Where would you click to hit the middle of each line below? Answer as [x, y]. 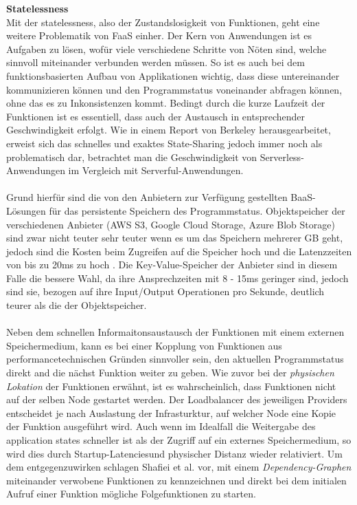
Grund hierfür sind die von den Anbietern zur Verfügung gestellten [147, 197]
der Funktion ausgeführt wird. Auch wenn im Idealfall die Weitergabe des [161, 426]
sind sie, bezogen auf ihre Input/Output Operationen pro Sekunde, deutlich [165, 291]
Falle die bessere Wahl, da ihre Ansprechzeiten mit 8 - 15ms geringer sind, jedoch [177, 278]
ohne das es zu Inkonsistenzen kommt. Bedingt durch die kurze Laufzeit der [166, 103]
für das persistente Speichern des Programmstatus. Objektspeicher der [197, 210]
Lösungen [26, 210]
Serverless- [282, 157]
